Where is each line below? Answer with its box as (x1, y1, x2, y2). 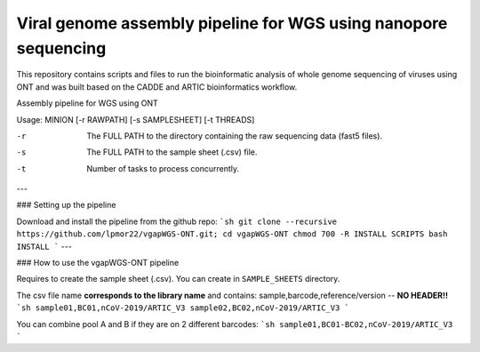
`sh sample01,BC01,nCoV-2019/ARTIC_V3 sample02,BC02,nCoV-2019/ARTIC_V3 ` (16, 303, 350, 313)
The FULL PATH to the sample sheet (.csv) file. (86, 147, 258, 157)
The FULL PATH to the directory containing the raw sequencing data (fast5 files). (86, 130, 382, 141)
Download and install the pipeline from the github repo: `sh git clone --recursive (16, 216, 338, 227)
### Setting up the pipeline (16, 200, 116, 211)
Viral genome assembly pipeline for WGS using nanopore (16, 13, 448, 33)
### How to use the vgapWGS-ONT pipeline (16, 258, 180, 268)
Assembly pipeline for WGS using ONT (16, 98, 159, 108)
